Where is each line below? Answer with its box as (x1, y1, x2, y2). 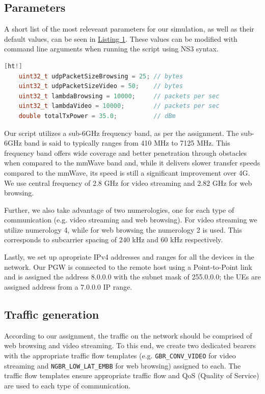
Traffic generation (4, 306, 99, 322)
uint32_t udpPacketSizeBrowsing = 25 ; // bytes (18, 72, 183, 80)
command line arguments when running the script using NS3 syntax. (4, 43, 219, 54)
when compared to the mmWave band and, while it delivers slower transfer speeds (4, 157, 260, 168)
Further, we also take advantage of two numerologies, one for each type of (4, 204, 234, 215)
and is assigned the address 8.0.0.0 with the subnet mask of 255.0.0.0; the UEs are (4, 271, 261, 282)
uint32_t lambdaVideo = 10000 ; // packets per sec (18, 102, 220, 110)
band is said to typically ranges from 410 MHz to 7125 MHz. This (24, 137, 230, 148)
